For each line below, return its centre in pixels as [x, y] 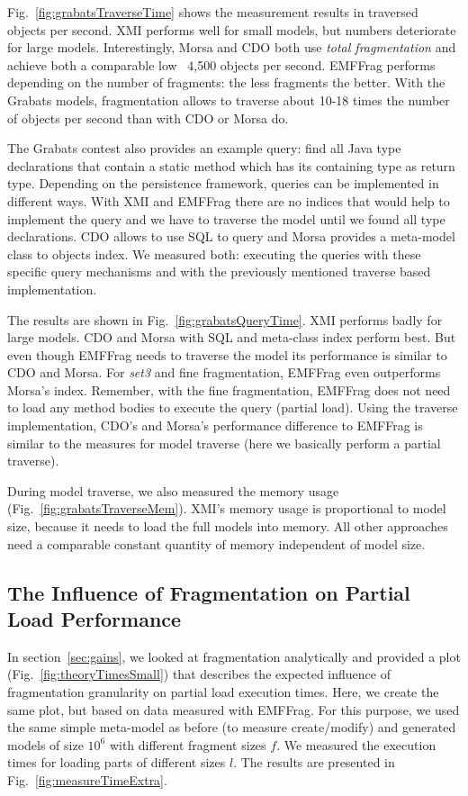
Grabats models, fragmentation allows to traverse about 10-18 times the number [229, 99]
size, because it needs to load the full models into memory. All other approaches [228, 526]
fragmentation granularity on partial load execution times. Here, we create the [223, 692]
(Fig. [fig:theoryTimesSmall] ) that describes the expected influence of [199, 674]
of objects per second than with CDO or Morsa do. [148, 118]
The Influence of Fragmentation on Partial [209, 592]
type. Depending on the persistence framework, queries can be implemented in [223, 183]
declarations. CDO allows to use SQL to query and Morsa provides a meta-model [231, 236]
